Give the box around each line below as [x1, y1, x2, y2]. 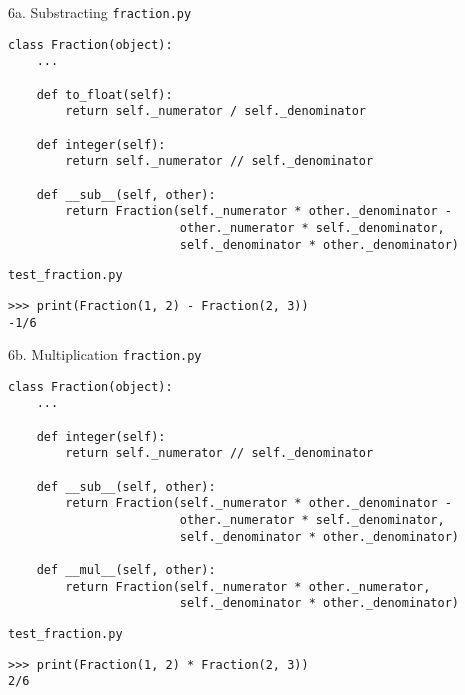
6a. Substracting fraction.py [8, 2, 192, 22]
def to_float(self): [36, 87, 173, 102]
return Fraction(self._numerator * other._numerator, [65, 579, 431, 594]
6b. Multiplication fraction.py [8, 344, 202, 365]
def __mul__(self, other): [36, 563, 216, 578]
